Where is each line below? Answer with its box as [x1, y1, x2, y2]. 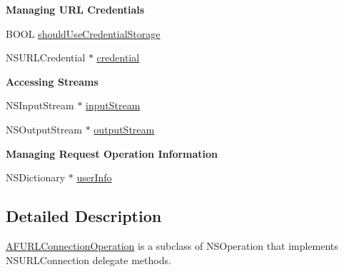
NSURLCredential [6, 50, 86, 65]
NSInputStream [6, 98, 74, 113]
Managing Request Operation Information [6, 146, 218, 161]
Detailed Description [6, 205, 162, 227]
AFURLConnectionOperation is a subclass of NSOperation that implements [6, 238, 338, 253]
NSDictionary [6, 170, 66, 185]
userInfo [76, 170, 112, 185]
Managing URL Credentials [6, 2, 145, 16]
